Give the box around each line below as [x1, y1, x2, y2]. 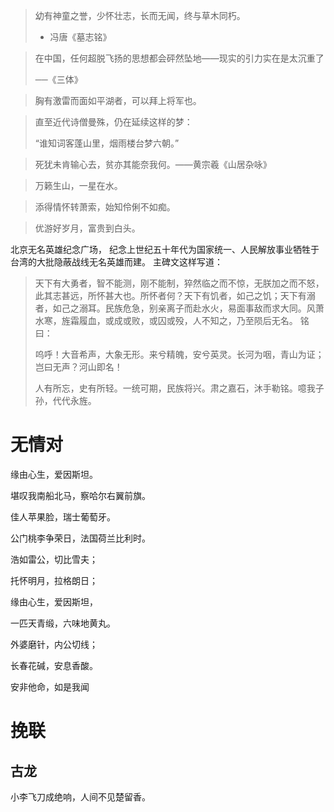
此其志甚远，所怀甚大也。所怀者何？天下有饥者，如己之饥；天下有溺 [34, 290, 316, 301]
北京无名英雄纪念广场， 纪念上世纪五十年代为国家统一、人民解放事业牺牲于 [10, 244, 320, 255]
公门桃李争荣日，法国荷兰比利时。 [10, 532, 151, 544]
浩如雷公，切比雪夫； [10, 553, 98, 565]
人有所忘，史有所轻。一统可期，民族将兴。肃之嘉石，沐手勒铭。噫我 [34, 382, 316, 394]
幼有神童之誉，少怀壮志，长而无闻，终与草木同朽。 [34, 10, 246, 21]
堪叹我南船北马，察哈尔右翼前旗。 [10, 489, 151, 501]
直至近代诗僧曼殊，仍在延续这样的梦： [34, 116, 193, 128]
